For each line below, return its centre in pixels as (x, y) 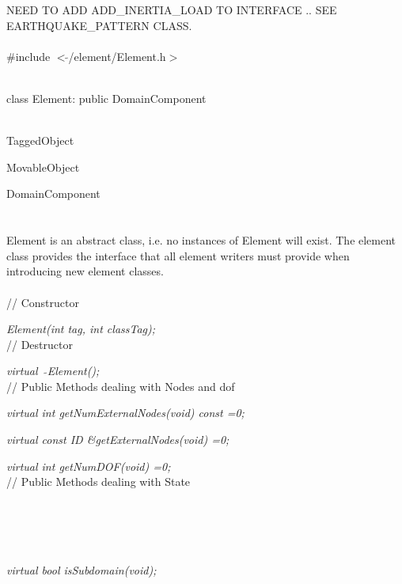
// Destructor (40, 344)
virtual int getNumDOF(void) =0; (89, 466)
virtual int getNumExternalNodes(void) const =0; (125, 413)
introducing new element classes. (85, 271)
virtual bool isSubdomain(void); (82, 570)
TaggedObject (40, 140)
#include (28, 56)
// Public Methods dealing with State (99, 482)
